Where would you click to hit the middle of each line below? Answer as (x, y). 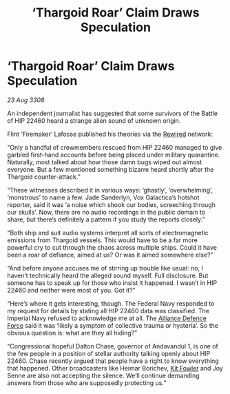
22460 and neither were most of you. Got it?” (71, 290)
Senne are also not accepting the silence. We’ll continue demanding (103, 375)
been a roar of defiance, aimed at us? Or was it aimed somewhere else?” (110, 255)
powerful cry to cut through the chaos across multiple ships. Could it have (112, 247)
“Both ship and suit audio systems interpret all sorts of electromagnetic (108, 233)
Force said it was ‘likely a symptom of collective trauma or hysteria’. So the (113, 325)
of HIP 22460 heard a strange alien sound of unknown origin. (94, 120)
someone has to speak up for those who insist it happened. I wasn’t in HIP (112, 283)
